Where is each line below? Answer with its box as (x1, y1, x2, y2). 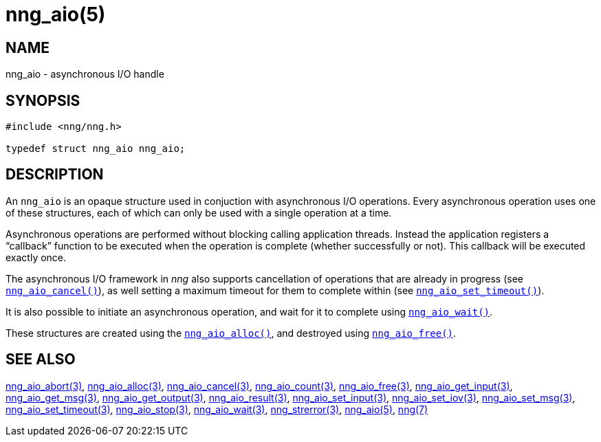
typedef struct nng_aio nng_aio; (6, 143, 186, 155)
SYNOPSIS (6, 91, 80, 109)
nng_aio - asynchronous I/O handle (6, 68, 164, 80)
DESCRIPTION (6, 166, 104, 184)
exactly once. (6, 251, 67, 263)
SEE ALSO (6, 351, 76, 368)
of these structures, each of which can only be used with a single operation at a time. (6, 206, 392, 219)
